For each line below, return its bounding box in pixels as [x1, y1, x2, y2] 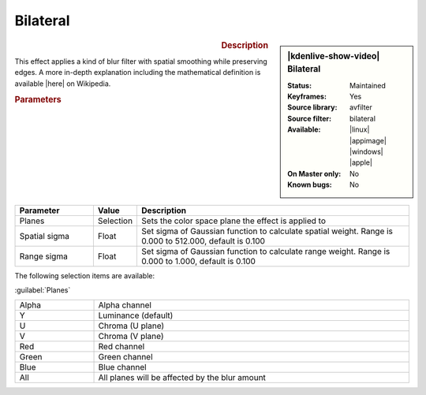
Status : [287, 80, 312, 90]
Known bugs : [287, 180, 333, 189]
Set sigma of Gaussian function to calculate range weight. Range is [141, 245, 390, 256]
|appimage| [349, 136, 387, 145]
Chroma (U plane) [98, 320, 165, 331]
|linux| [349, 125, 370, 134]
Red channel [98, 341, 145, 352]
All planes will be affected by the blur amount [98, 372, 266, 383]
